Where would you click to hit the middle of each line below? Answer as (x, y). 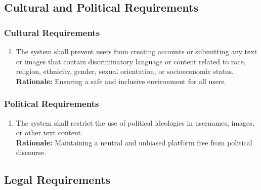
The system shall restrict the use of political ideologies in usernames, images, (135, 122)
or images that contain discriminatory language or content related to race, (131, 61)
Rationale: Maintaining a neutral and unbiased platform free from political (134, 142)
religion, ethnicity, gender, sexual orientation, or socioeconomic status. (125, 71)
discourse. (31, 152)
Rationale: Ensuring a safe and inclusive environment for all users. (121, 81)
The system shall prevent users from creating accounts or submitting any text (137, 51)
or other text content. (49, 132)
